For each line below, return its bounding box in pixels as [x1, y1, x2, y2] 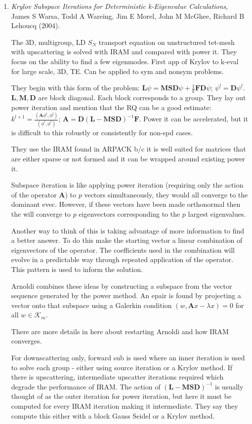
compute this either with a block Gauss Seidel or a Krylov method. [11, 410, 215, 421]
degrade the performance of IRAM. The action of [11, 381, 161, 391]
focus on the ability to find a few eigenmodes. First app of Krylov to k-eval [11, 56, 239, 66]
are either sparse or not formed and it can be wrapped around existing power [11, 153, 245, 163]
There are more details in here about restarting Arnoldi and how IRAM [11, 326, 229, 336]
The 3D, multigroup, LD [11, 37, 86, 47]
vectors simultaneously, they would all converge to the [84, 189, 248, 199]
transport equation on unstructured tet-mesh [98, 37, 235, 47]
